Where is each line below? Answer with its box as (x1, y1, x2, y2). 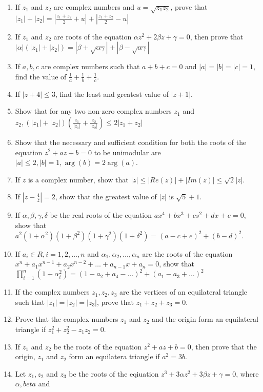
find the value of (15, 71, 67, 81)
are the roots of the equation (142, 248, 233, 259)
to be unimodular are (94, 147, 161, 157)
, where (236, 368, 259, 379)
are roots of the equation (53, 31, 132, 42)
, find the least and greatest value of (55, 88, 169, 99)
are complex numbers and (53, 2, 135, 12)
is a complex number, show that (28, 174, 129, 184)
